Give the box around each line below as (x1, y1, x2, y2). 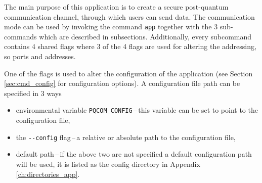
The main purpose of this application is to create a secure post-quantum (4, 2, 229, 12)
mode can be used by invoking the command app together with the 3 (4, 21, 218, 32)
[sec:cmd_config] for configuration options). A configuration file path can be (4, 78, 240, 88)
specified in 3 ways (4, 87, 62, 98)
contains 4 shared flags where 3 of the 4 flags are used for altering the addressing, (4, 41, 256, 52)
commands (4, 31, 37, 41)
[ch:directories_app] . (16, 168, 80, 179)
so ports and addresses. (4, 51, 76, 62)
